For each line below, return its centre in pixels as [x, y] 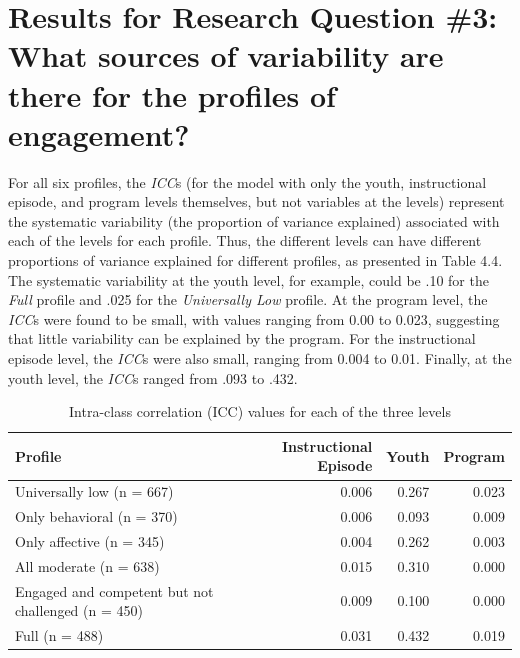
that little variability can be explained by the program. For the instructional [242, 338]
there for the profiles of [172, 94]
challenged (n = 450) [79, 610]
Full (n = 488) [59, 635]
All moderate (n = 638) [87, 565]
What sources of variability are [226, 55]
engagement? [99, 133]
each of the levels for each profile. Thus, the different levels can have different [245, 240]
